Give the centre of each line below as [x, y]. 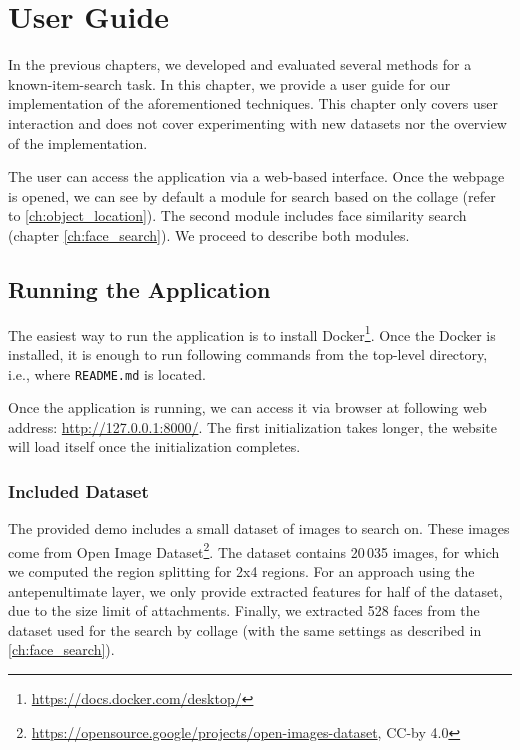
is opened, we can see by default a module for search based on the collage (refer [252, 195]
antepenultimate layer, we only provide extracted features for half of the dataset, [255, 590]
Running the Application [139, 288]
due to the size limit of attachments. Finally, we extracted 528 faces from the [244, 610]
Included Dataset [78, 490]
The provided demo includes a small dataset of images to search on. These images [259, 528]
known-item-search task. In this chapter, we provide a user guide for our [229, 83]
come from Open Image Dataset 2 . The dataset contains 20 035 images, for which [254, 550]
